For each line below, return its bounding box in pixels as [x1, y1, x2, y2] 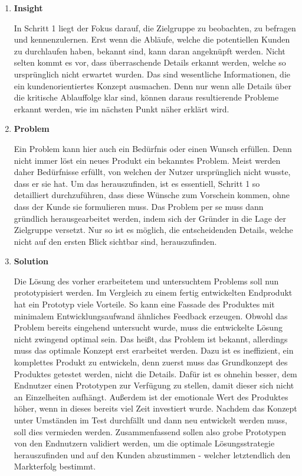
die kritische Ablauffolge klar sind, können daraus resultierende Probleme [14, 91, 279, 103]
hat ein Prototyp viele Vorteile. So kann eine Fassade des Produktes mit [14, 298, 275, 310]
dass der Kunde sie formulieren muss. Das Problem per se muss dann [14, 200, 264, 212]
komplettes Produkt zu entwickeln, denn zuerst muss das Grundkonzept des [14, 356, 288, 368]
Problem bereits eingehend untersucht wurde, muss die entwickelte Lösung [14, 321, 283, 333]
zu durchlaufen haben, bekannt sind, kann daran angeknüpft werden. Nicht [14, 44, 285, 57]
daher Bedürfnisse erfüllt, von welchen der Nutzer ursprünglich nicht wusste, [14, 166, 291, 178]
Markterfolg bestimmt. [14, 460, 96, 472]
